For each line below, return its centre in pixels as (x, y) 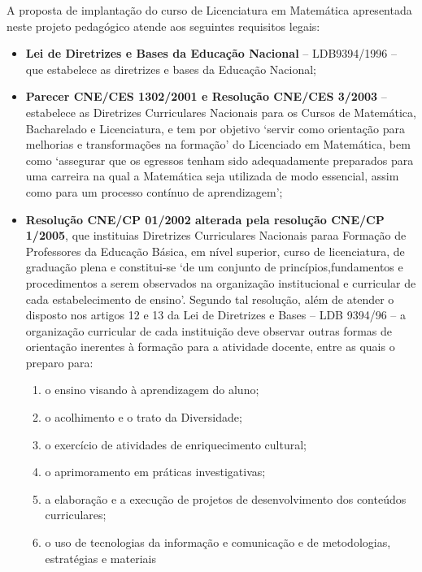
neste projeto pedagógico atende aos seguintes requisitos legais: (163, 26)
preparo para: (59, 362)
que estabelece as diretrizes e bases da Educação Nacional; (171, 69)
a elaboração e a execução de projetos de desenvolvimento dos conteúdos (226, 498)
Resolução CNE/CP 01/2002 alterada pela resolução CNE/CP (205, 219)
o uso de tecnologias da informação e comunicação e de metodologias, (218, 542)
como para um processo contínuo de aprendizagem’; (154, 191)
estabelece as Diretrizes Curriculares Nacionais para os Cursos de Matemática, (221, 112)
